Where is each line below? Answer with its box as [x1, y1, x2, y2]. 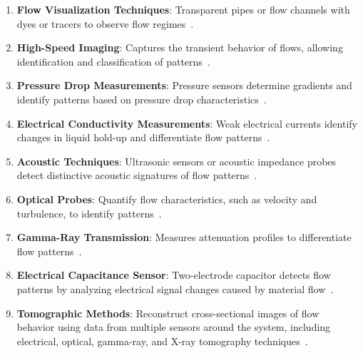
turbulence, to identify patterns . [16, 205, 162, 220]
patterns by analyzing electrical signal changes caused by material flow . [16, 281, 334, 296]
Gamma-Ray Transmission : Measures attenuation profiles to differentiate [16, 230, 352, 245]
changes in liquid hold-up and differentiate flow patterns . [16, 130, 270, 145]
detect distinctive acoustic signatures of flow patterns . [16, 168, 257, 183]
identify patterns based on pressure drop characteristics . [16, 91, 267, 106]
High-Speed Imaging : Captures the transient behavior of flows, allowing [16, 40, 343, 55]
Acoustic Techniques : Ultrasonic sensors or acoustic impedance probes [16, 153, 337, 168]
